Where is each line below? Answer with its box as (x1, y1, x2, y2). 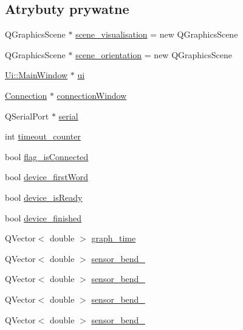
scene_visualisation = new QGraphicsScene (75, 28, 238, 41)
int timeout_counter (5, 130, 81, 143)
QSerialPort (5, 109, 49, 122)
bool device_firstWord (5, 170, 89, 183)
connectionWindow (56, 89, 127, 101)
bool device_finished (5, 211, 82, 224)
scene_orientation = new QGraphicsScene (75, 48, 232, 61)
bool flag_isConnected (5, 150, 89, 163)
